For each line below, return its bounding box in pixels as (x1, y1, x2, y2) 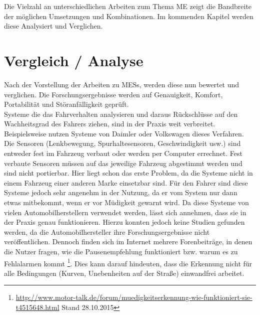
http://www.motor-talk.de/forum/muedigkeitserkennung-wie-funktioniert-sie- (15, 292, 252, 302)
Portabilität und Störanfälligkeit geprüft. (4, 99, 129, 109)
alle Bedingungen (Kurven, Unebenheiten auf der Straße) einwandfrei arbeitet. (4, 267, 244, 278)
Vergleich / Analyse (4, 50, 143, 70)
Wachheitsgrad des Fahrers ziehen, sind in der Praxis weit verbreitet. (4, 118, 215, 129)
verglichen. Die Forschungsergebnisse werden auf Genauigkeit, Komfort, (4, 89, 223, 99)
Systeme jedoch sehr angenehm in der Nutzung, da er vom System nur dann (4, 187, 237, 198)
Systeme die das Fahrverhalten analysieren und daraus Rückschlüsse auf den (4, 108, 238, 119)
